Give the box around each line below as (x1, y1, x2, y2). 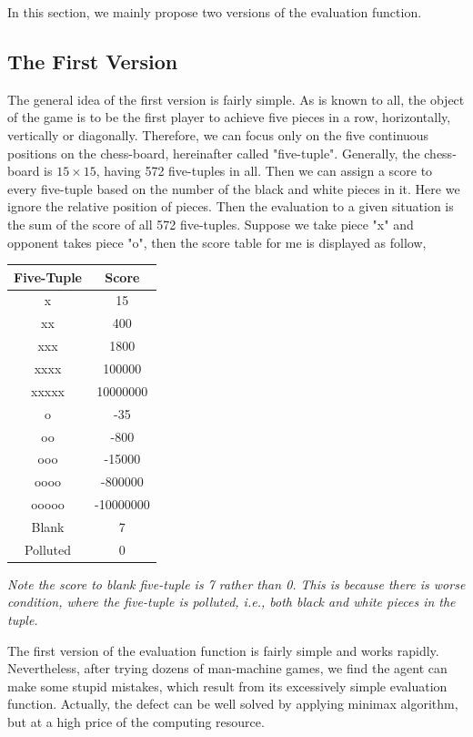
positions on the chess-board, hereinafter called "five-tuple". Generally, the (7, 143, 420, 162)
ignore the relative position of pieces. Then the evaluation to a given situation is (7, 197, 454, 216)
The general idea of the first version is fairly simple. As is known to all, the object (7, 89, 465, 108)
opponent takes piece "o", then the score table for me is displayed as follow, (7, 232, 427, 251)
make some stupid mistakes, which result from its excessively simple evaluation (7, 676, 448, 695)
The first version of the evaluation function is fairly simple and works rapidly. (7, 640, 439, 660)
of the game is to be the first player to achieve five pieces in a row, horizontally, (7, 107, 451, 127)
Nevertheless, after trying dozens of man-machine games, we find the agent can (7, 659, 448, 678)
